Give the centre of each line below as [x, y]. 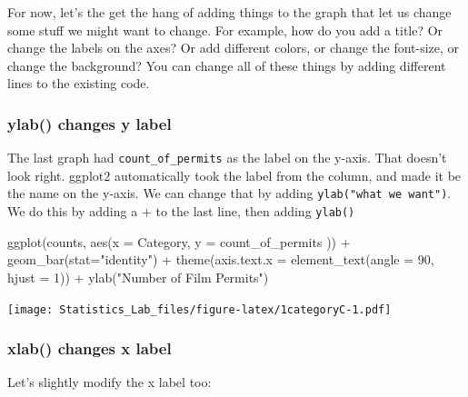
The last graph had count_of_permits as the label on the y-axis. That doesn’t [227, 158]
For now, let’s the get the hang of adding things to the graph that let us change [229, 12]
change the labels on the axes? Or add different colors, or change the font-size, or [234, 48]
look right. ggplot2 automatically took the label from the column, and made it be [234, 175]
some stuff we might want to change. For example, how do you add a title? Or [225, 30]
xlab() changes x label [90, 348]
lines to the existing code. [79, 83]
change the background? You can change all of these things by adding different [227, 65]
